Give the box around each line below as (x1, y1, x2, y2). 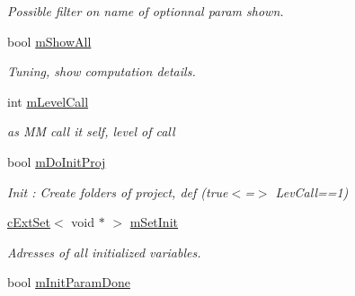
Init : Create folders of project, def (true (7, 182, 228, 201)
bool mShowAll (7, 31, 92, 50)
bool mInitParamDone (7, 273, 130, 292)
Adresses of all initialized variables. (7, 242, 201, 261)
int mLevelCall (7, 91, 89, 110)
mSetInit (129, 213, 178, 231)
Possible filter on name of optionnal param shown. (7, 2, 284, 20)
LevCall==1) (275, 182, 349, 201)
